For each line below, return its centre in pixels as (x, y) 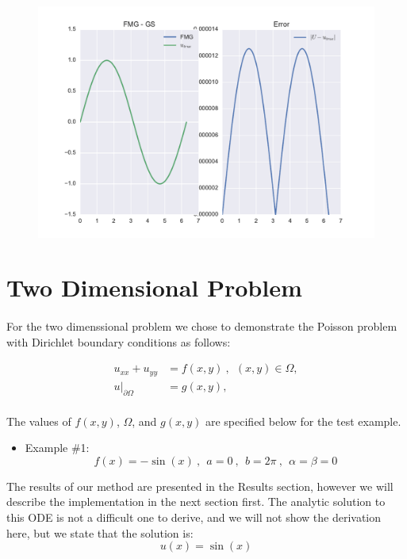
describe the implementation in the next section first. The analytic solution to (196, 502)
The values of (39, 421)
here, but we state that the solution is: (100, 532)
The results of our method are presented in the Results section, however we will (200, 486)
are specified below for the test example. (303, 421)
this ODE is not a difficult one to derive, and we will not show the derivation (194, 517)
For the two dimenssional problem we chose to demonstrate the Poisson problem (202, 326)
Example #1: (57, 448)
